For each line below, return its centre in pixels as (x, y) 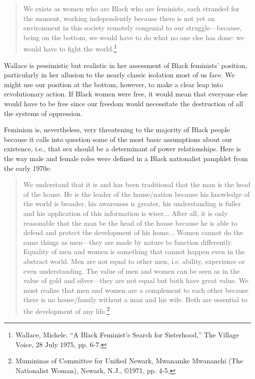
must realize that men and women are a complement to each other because (136, 290)
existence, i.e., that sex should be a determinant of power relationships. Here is (123, 149)
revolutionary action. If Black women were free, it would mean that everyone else (126, 94)
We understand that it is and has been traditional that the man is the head (137, 184)
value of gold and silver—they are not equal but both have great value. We (136, 280)
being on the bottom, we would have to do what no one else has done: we (134, 37)
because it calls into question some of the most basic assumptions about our (118, 139)
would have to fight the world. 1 (70, 48)
